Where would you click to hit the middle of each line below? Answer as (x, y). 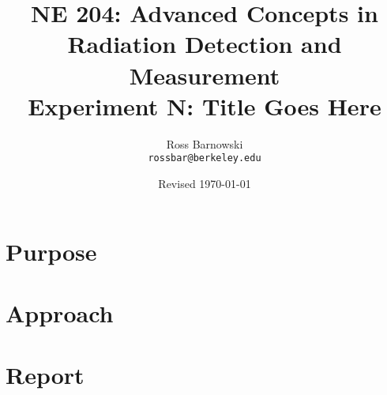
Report (45, 375)
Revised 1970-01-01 (205, 183)
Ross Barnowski (205, 143)
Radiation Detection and (205, 44)
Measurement (205, 75)
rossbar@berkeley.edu (205, 158)
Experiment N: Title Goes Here (205, 105)
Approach (60, 312)
